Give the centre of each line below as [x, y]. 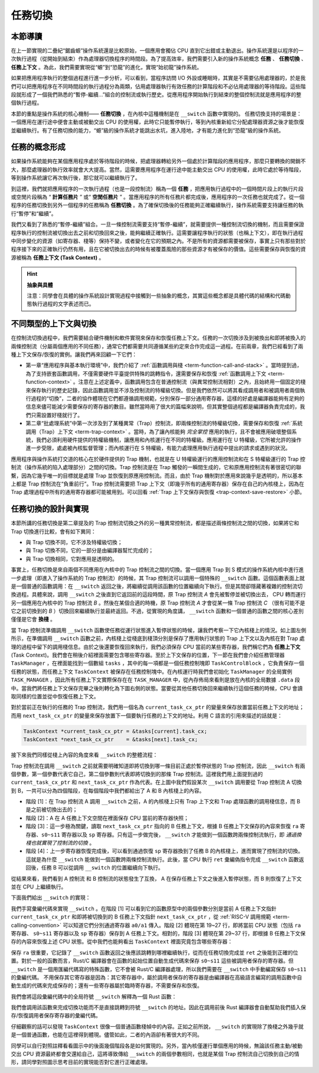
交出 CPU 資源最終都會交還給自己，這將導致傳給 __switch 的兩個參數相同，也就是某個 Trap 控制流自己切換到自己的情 [155, 1054]
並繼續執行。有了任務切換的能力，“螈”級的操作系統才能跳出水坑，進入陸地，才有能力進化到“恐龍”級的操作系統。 [147, 130]
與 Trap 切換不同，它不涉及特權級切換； [74, 542]
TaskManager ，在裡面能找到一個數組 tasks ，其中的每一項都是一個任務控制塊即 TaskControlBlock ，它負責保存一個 [157, 663]
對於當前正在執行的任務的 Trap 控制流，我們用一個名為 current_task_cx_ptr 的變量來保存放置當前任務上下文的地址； [157, 707]
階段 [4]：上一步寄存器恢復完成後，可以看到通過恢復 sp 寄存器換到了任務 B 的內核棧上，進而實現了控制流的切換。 [165, 851]
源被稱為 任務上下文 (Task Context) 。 [58, 257]
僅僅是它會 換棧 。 [33, 619]
